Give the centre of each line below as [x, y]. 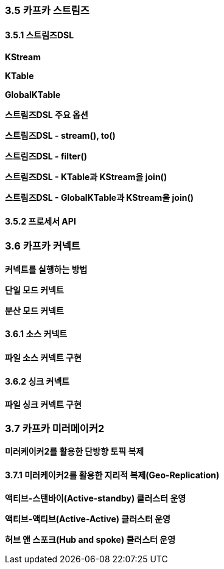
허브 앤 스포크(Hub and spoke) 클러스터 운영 [90, 540]
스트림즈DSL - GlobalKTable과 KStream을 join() [99, 198]
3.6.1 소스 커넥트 [36, 334]
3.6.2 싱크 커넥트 [37, 381]
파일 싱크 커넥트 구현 [43, 405]
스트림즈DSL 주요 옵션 [47, 115]
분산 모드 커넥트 [34, 310]
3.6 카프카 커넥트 [43, 246]
